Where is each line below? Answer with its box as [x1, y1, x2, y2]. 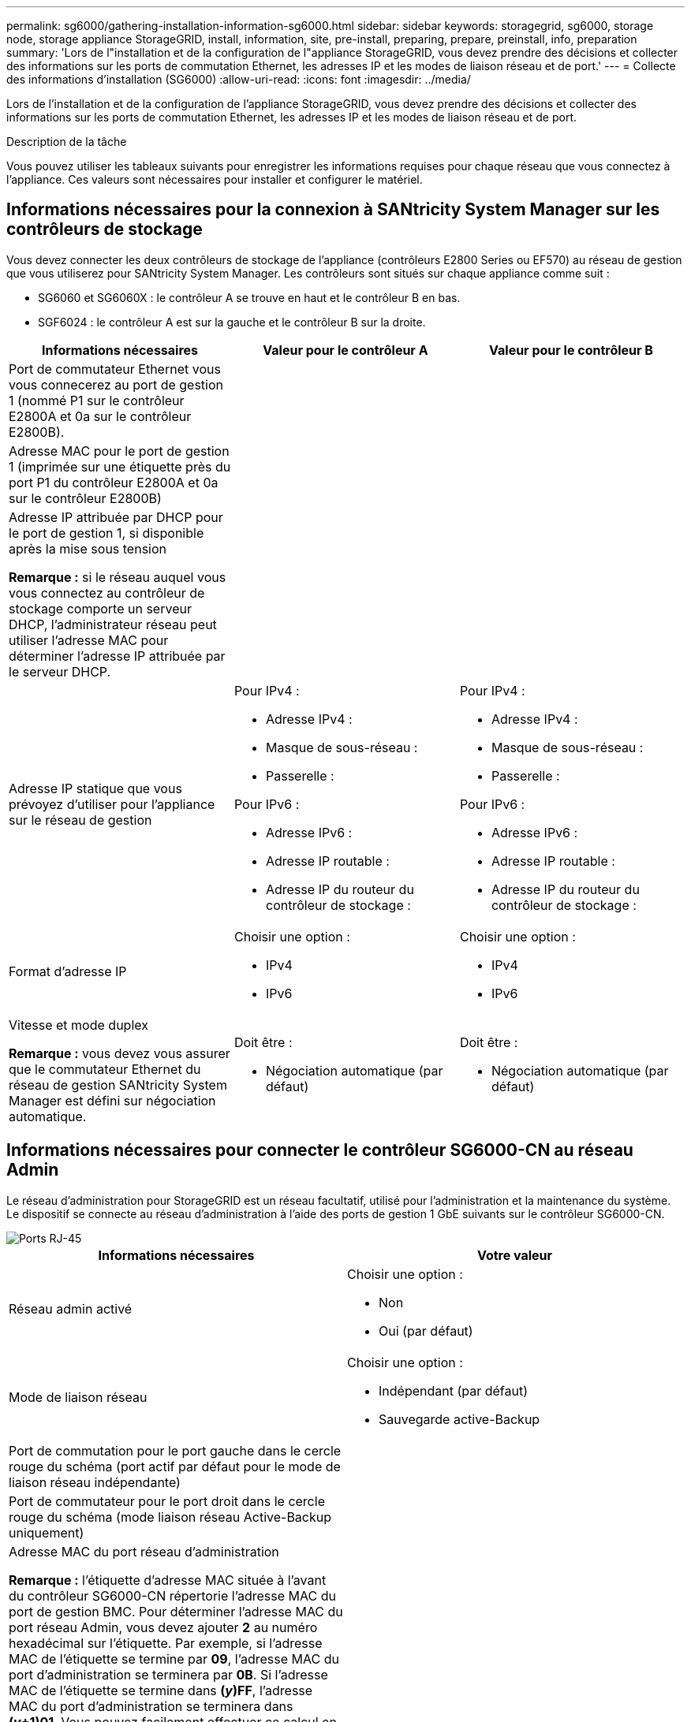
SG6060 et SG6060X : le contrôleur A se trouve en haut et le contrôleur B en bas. [38, 290, 461, 304]
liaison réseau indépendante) [9, 1474, 181, 1490]
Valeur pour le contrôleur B [489, 341, 653, 358]
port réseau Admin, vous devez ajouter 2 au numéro [9, 1619, 318, 1635]
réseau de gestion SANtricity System [9, 1076, 227, 1093]
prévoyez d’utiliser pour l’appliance [9, 796, 215, 812]
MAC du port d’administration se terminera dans [9, 1698, 293, 1714]
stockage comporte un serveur [9, 600, 192, 617]
